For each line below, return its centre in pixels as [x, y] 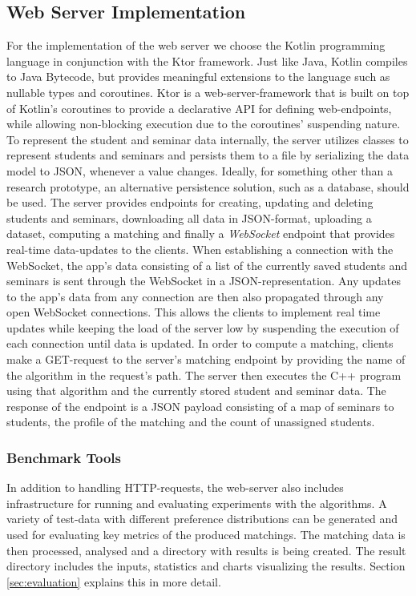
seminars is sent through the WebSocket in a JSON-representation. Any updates [204, 281]
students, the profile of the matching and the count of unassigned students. [191, 422]
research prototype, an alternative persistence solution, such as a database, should [208, 186]
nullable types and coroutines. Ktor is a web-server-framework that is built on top [208, 92]
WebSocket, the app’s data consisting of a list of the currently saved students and [207, 265]
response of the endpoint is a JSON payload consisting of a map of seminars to [200, 406]
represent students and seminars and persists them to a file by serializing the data [208, 155]
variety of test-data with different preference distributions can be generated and [202, 519]
